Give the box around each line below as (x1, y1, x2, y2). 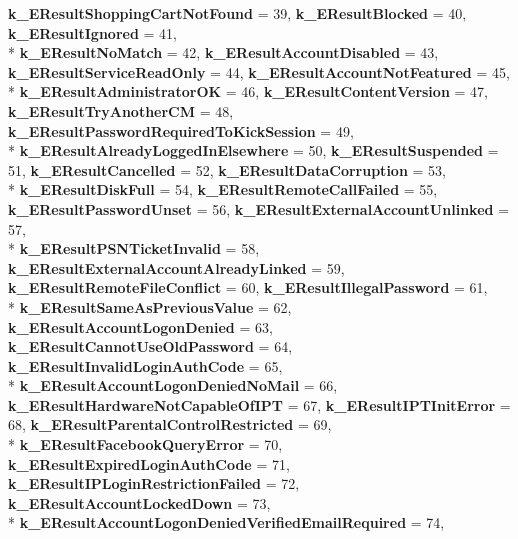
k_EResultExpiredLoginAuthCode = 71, (8, 453, 290, 474)
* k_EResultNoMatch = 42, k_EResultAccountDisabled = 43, (8, 42, 439, 63)
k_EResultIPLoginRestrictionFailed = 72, (8, 473, 300, 494)
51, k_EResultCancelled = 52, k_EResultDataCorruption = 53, (8, 159, 446, 180)
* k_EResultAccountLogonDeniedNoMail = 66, (8, 375, 338, 396)
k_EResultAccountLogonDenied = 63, (8, 316, 273, 337)
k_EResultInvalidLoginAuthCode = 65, (8, 355, 283, 376)
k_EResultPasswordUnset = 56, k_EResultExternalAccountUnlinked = (8, 198, 510, 219)
